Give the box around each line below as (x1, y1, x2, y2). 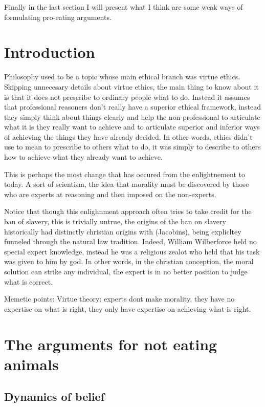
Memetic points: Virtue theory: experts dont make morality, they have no (4, 293, 235, 304)
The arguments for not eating (4, 333, 217, 354)
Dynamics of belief (4, 389, 105, 404)
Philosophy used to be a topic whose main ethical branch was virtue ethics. (4, 71, 240, 82)
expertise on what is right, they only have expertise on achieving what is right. (4, 303, 251, 314)
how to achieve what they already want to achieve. (4, 152, 163, 162)
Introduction (4, 41, 95, 62)
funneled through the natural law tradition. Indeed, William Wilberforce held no (4, 236, 257, 247)
